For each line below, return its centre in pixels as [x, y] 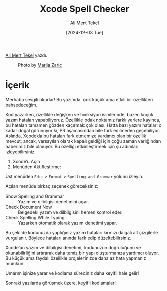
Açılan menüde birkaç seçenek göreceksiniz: [52, 186]
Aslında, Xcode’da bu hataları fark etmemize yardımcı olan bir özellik [76, 136]
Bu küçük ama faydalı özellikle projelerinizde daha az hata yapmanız [76, 258]
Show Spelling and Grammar [35, 196]
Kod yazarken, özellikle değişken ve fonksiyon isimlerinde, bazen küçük [79, 114]
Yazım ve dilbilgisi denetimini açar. [53, 201]
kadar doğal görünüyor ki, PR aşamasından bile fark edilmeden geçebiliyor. [83, 130]
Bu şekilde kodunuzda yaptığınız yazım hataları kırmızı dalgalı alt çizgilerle [82, 232]
